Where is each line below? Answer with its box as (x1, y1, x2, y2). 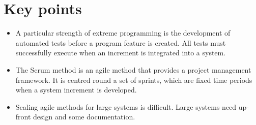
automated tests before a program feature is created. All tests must (15, 37, 226, 48)
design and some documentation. (33, 111, 135, 122)
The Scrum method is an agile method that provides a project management (15, 64, 251, 75)
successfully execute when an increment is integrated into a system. (15, 47, 226, 58)
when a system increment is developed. (15, 84, 137, 95)
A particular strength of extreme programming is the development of (15, 27, 231, 38)
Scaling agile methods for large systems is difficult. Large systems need (15, 101, 237, 112)
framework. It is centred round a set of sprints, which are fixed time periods (15, 74, 252, 85)
